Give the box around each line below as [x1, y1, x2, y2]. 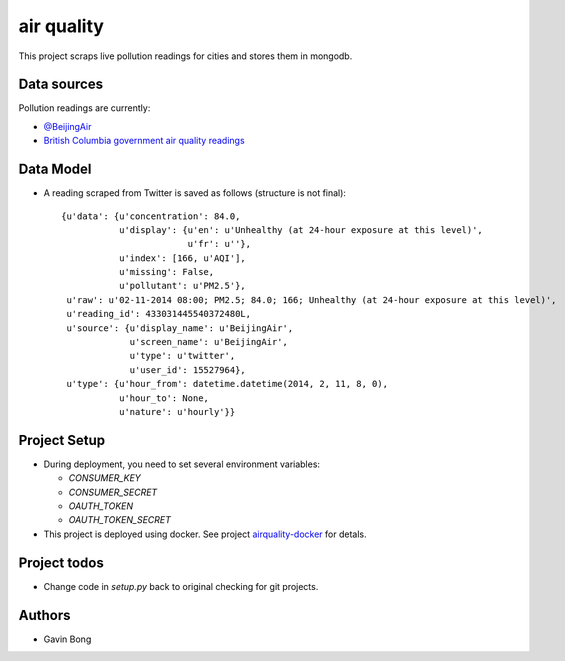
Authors [18, 606, 71, 624]
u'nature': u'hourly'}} [118, 406, 236, 417]
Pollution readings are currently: [18, 102, 151, 114]
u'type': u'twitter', [129, 350, 236, 362]
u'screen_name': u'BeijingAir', [129, 336, 289, 348]
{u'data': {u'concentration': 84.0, [61, 210, 241, 222]
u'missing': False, [118, 266, 215, 278]
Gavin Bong [43, 633, 92, 645]
